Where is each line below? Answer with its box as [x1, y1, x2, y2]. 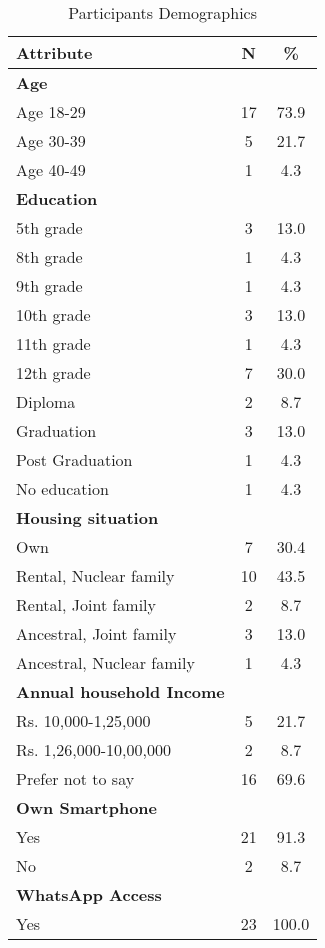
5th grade [16, 216, 83, 239]
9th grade [16, 274, 83, 297]
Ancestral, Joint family [16, 622, 177, 645]
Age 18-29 [16, 100, 86, 123]
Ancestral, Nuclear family [16, 651, 195, 674]
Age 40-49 [16, 158, 86, 181]
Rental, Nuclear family [16, 564, 175, 587]
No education [16, 477, 109, 500]
